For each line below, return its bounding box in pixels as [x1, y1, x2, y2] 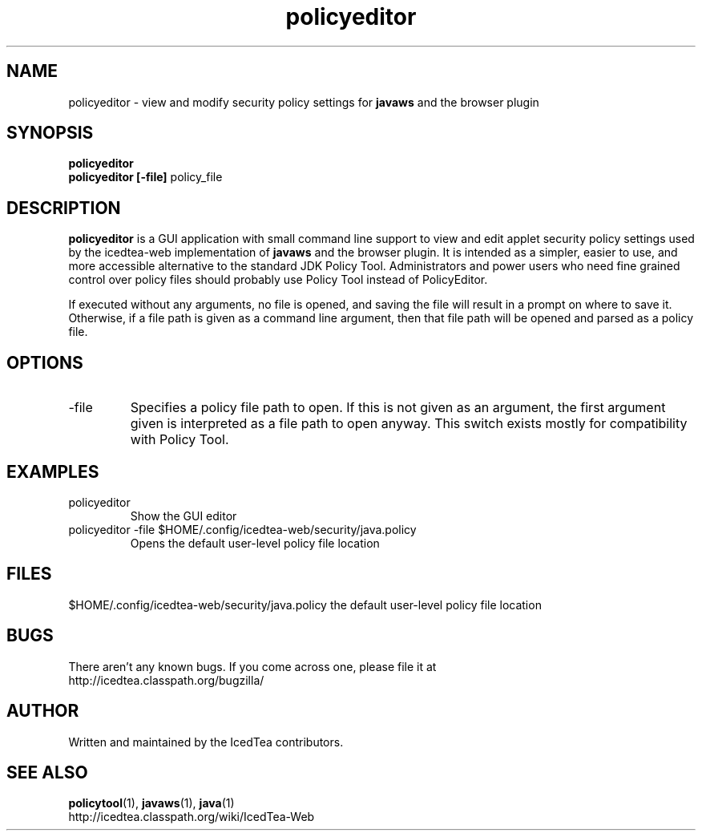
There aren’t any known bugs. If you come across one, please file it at [68, 659, 437, 673]
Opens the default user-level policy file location [130, 536, 380, 550]
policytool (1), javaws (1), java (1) [68, 796, 235, 811]
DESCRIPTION [6, 197, 121, 218]
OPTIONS [6, 352, 83, 373]
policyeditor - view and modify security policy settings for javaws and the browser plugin [68, 95, 539, 109]
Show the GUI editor [130, 508, 237, 523]
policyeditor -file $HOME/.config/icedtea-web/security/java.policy [68, 522, 417, 536]
